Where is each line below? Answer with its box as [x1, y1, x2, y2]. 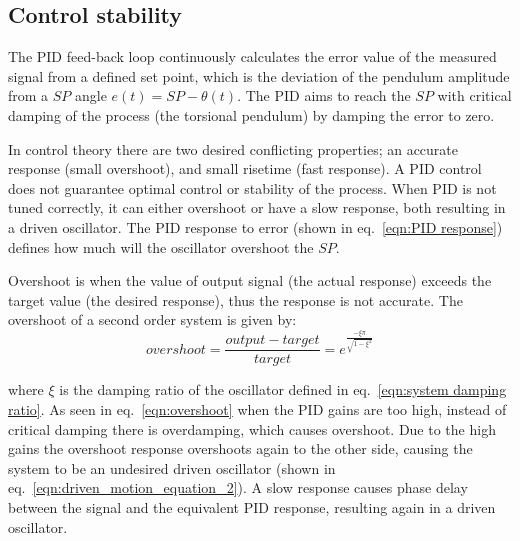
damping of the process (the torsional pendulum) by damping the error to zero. [8, 104, 495, 125]
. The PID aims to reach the [237, 85, 411, 106]
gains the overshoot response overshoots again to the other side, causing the [8, 438, 473, 459]
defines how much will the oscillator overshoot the [8, 236, 314, 257]
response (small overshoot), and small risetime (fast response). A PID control [8, 158, 482, 179]
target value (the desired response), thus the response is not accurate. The [8, 289, 463, 310]
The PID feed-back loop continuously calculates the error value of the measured [8, 46, 497, 67]
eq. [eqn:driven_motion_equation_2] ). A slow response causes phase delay [8, 477, 468, 498]
